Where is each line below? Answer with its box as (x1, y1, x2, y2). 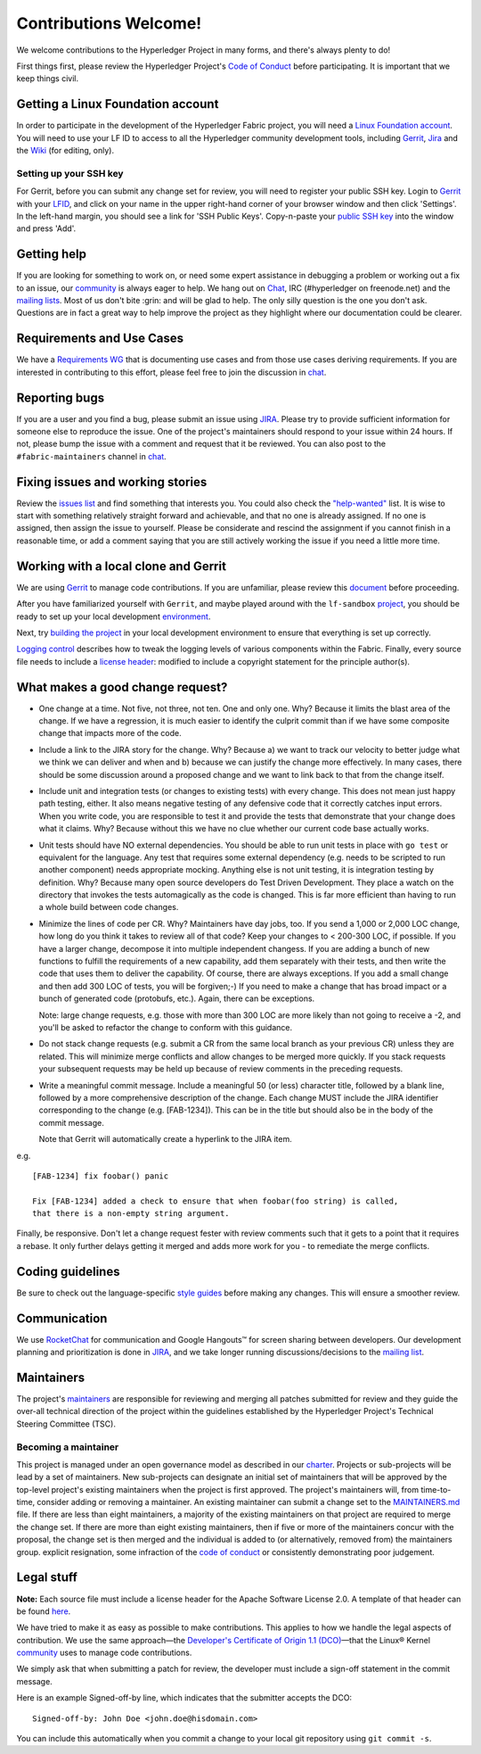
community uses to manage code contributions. (16, 1647, 192, 1659)
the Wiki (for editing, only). (16, 145, 115, 156)
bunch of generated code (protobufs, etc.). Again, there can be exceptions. (38, 993, 315, 1004)
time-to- (420, 1484, 452, 1494)
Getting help (16, 246, 86, 262)
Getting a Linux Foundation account (16, 96, 219, 112)
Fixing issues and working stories (16, 474, 208, 490)
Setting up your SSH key (16, 167, 124, 179)
